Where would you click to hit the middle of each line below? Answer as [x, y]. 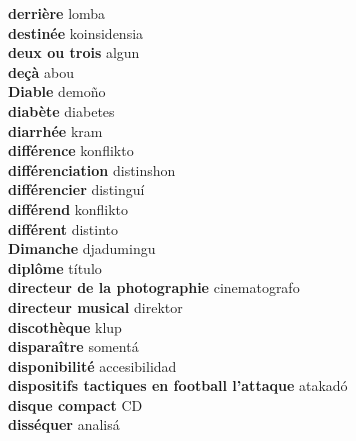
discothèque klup [65, 326]
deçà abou [41, 71]
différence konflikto [71, 150]
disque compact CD [75, 404]
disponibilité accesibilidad [92, 365]
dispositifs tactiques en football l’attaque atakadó [178, 385]
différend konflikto [68, 208]
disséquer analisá [64, 424]
